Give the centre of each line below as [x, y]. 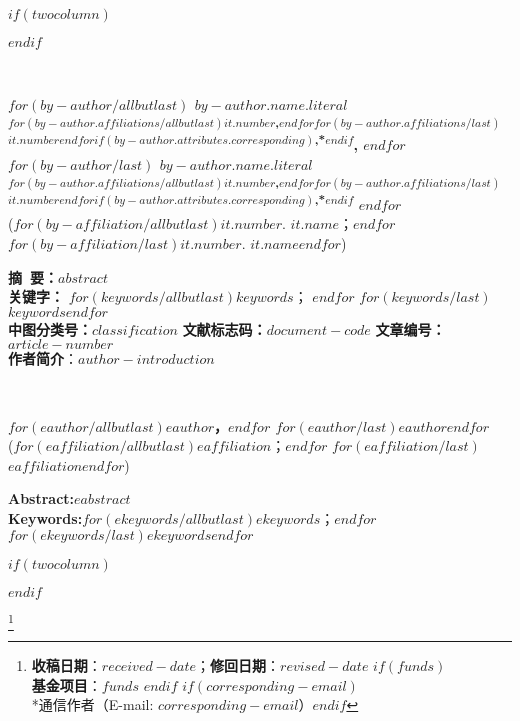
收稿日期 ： [66, 664]
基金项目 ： [66, 684]
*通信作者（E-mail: [92, 704]
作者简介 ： [43, 358]
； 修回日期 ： [238, 664]
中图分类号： [50, 328]
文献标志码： [224, 328]
